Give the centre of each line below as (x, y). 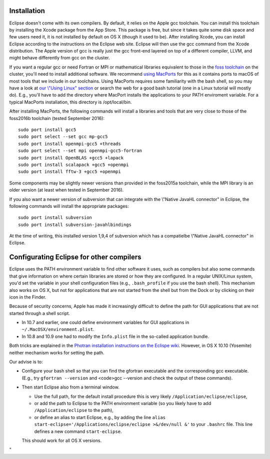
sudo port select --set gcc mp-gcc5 (63, 137)
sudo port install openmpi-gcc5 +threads (69, 143)
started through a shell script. (39, 313)
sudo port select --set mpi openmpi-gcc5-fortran (80, 151)
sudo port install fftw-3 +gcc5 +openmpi (69, 172)
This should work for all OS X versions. (62, 440)
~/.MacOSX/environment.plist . (58, 329)
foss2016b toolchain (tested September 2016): (57, 118)
